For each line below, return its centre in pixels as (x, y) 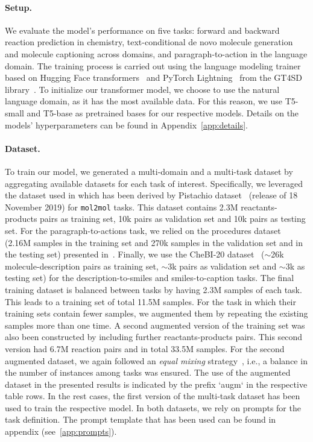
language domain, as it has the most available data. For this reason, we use (144, 101)
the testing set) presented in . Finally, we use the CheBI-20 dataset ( (135, 254)
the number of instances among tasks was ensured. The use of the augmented (148, 372)
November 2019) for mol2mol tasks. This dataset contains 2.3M (122, 207)
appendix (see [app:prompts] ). (61, 431)
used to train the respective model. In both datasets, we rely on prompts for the (153, 407)
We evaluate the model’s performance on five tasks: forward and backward (142, 30)
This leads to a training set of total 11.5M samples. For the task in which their (150, 301)
